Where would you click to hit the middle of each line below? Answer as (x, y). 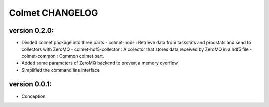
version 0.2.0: (32, 30)
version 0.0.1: (31, 84)
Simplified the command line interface (61, 70)
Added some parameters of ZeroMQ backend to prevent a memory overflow (100, 63)
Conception (34, 96)
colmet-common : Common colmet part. (63, 56)
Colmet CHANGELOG (54, 13)
